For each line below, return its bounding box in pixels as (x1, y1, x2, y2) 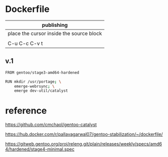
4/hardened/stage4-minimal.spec (5, 146, 75, 153)
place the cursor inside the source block (7, 30, 102, 37)
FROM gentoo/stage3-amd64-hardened (5, 70, 79, 75)
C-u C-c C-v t (7, 40, 43, 47)
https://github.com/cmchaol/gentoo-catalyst (5, 122, 97, 128)
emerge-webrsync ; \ (14, 84, 55, 89)
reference (5, 105, 47, 117)
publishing (41, 21, 68, 28)
